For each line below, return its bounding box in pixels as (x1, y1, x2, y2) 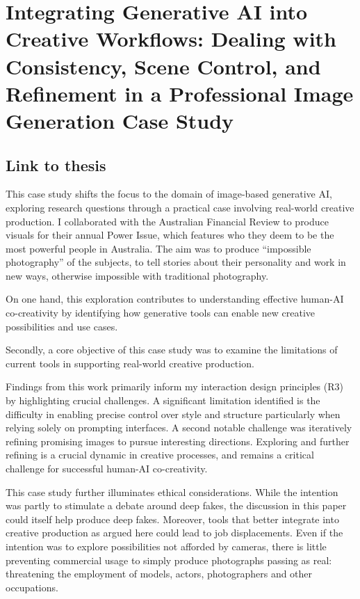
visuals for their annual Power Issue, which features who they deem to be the (6, 227, 334, 242)
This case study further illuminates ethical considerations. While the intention (6, 484, 338, 499)
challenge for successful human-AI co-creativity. (6, 461, 208, 476)
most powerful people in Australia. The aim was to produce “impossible (6, 241, 311, 255)
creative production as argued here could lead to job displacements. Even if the (6, 525, 343, 540)
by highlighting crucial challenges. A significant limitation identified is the (6, 393, 320, 408)
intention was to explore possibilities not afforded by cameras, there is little (6, 538, 327, 553)
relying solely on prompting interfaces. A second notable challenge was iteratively (6, 420, 352, 435)
